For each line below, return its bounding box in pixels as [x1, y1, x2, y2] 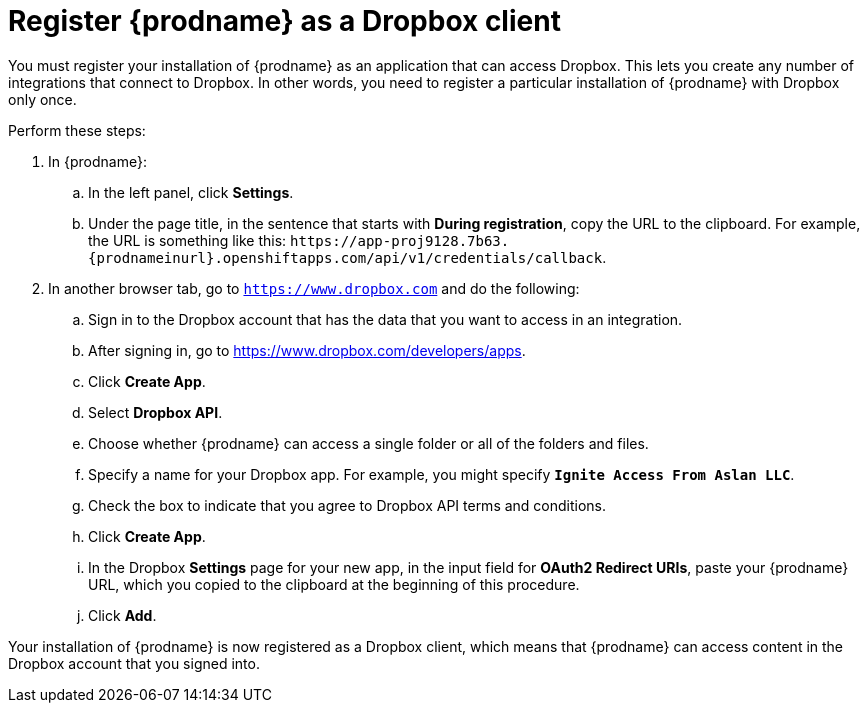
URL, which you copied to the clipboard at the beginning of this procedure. [88, 575, 580, 593]
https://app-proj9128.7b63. [290, 232, 510, 249]
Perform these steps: [8, 121, 146, 139]
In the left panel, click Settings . [88, 183, 294, 201]
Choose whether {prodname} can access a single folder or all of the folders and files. [88, 434, 649, 452]
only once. [8, 90, 77, 108]
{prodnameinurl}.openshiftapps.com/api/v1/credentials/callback [88, 249, 603, 266]
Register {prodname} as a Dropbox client [8, 4, 561, 38]
